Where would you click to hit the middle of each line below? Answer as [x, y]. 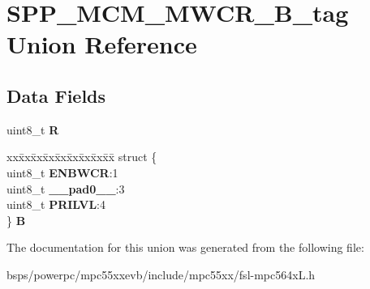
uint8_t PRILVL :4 [56, 204]
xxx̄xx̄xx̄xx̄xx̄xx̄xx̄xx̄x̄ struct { [82, 157]
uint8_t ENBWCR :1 [62, 172]
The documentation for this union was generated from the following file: [185, 247]
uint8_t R [33, 129]
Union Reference [102, 44]
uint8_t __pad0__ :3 [66, 188]
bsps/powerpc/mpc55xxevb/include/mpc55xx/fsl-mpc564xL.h [161, 274]
